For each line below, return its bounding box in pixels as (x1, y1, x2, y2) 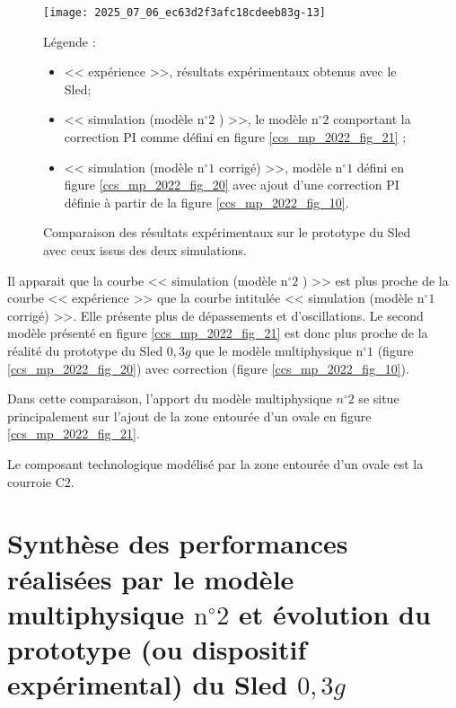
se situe (358, 389, 399, 408)
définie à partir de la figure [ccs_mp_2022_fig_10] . (64, 192, 349, 211)
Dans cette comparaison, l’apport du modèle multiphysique (7, 389, 332, 408)
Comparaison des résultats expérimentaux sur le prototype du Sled (43, 223, 411, 242)
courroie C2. (7, 472, 75, 491)
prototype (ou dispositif (7, 630, 307, 667)
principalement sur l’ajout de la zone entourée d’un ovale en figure (7, 406, 372, 425)
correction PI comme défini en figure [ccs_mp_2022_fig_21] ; (64, 128, 407, 146)
